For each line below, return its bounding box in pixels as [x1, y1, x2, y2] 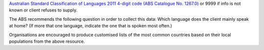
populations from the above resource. [9, 38, 85, 44]
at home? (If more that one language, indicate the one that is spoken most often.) [9, 23, 172, 29]
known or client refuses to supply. [9, 7, 78, 13]
